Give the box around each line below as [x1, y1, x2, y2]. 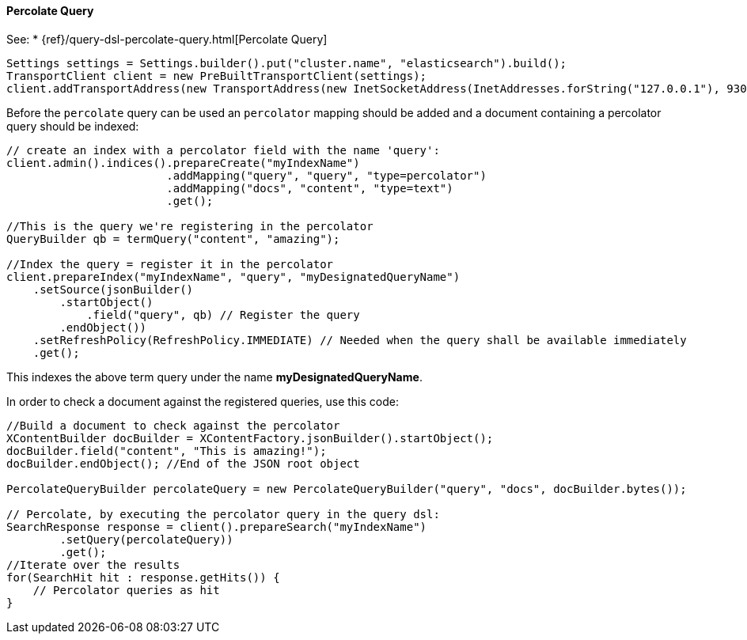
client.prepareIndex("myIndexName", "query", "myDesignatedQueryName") [6, 270, 461, 283]
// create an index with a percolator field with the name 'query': [6, 143, 440, 157]
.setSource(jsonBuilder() [32, 282, 194, 296]
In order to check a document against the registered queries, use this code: [6, 394, 399, 408]
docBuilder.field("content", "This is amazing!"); [6, 444, 327, 457]
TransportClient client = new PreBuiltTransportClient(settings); [6, 69, 427, 82]
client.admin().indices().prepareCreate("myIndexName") [6, 156, 360, 169]
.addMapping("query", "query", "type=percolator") [166, 169, 487, 182]
